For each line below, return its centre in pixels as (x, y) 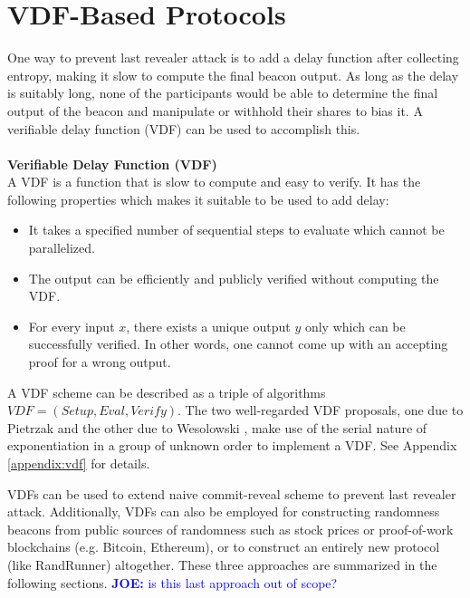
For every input (72, 326)
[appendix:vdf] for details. (79, 463)
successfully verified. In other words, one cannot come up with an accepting (238, 344)
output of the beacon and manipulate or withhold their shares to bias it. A (215, 110)
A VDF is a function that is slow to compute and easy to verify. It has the (214, 182)
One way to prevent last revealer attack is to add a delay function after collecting (233, 58)
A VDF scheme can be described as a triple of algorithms (167, 392)
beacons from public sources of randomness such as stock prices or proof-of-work (230, 529)
